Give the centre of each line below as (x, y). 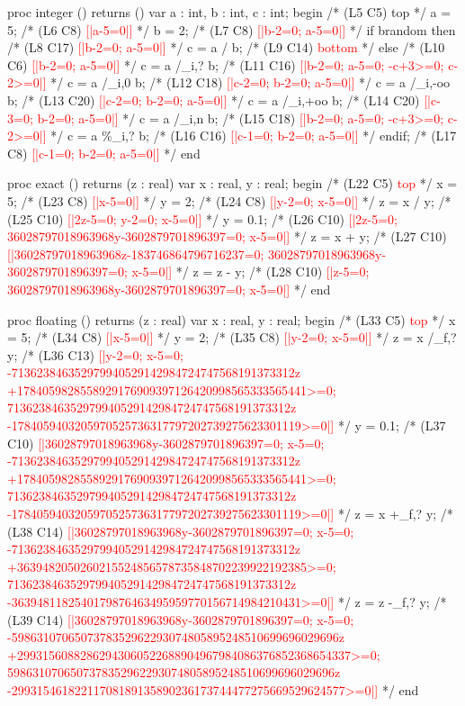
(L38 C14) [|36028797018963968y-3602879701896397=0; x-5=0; (181, 531)
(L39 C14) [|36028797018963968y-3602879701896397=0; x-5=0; (181, 619)
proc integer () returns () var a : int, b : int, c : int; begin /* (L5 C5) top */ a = (229, 12)
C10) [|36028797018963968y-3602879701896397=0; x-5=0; (166, 443)
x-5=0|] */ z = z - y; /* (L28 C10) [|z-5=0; (250, 272)
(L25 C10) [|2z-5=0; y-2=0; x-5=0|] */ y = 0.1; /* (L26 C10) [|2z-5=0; (202, 218)
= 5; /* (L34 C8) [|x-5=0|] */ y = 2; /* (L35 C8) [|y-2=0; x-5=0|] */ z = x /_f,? (232, 337)
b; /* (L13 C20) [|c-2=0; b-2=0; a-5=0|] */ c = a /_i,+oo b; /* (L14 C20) (214, 100)
